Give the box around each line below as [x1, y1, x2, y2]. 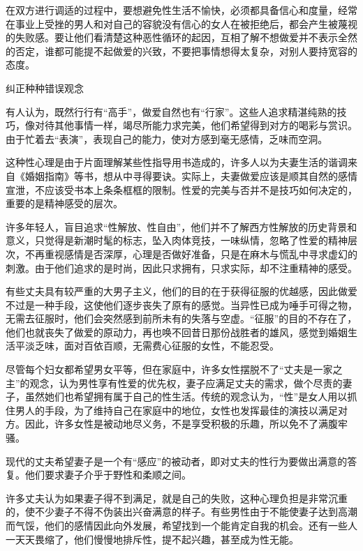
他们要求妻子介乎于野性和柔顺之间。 [24, 467, 191, 482]
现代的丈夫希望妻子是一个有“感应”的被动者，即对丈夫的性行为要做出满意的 [6, 453, 348, 468]
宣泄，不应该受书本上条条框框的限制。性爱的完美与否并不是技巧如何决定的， [6, 182, 357, 197]
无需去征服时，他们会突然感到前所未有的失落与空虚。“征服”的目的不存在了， [6, 311, 357, 326]
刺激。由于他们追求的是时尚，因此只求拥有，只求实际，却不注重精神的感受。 [6, 260, 357, 275]
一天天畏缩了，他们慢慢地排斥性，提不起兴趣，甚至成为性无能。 [6, 531, 299, 546]
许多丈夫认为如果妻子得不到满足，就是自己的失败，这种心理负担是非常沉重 [6, 490, 348, 505]
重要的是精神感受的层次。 [6, 196, 123, 211]
